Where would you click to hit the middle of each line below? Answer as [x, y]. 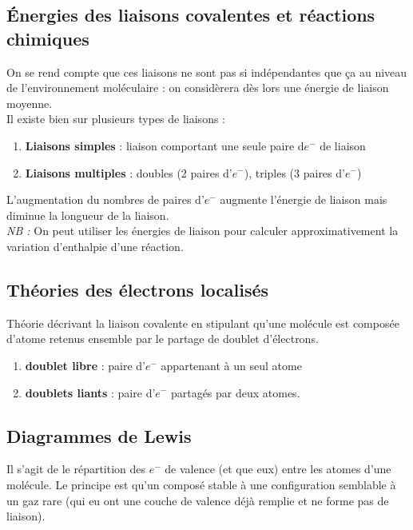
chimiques [48, 38]
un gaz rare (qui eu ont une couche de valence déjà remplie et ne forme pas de [198, 500]
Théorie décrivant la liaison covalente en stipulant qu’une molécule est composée [203, 323]
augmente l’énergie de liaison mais [304, 199]
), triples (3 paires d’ [294, 172]
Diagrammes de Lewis [99, 435]
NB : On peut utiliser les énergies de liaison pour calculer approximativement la [203, 231]
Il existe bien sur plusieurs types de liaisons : [116, 119]
